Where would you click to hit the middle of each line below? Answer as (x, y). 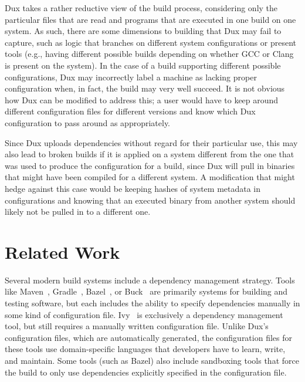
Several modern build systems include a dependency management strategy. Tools (150, 280)
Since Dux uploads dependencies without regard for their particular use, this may (151, 142)
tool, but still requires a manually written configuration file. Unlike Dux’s (137, 326)
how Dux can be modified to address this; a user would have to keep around (142, 99)
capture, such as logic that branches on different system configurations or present (150, 42)
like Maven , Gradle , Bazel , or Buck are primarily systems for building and (146, 291)
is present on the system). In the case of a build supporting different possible (143, 65)
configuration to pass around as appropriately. (88, 122)
